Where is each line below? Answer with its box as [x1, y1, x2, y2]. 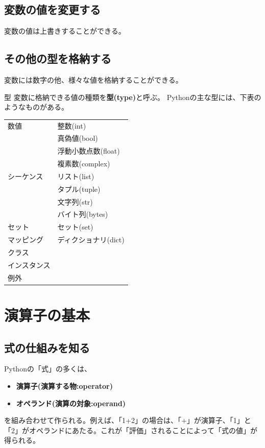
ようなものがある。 [4, 102, 68, 112]
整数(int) [57, 120, 86, 131]
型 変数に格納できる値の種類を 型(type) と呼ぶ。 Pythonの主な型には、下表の [4, 91, 261, 102]
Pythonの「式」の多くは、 [4, 363, 91, 374]
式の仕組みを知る [4, 339, 90, 355]
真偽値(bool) [57, 133, 98, 143]
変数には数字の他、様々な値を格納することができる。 [4, 74, 183, 85]
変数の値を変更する [4, 2, 101, 17]
